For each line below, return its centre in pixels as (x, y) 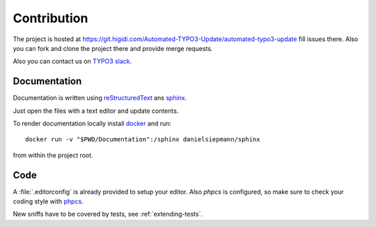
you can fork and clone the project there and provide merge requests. (113, 48)
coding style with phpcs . (48, 201)
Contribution (50, 18)
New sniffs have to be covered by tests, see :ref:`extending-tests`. (108, 214)
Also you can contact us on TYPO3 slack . (72, 61)
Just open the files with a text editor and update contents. (96, 111)
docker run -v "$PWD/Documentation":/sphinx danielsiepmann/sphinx (143, 140)
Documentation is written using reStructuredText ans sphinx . (100, 98)
